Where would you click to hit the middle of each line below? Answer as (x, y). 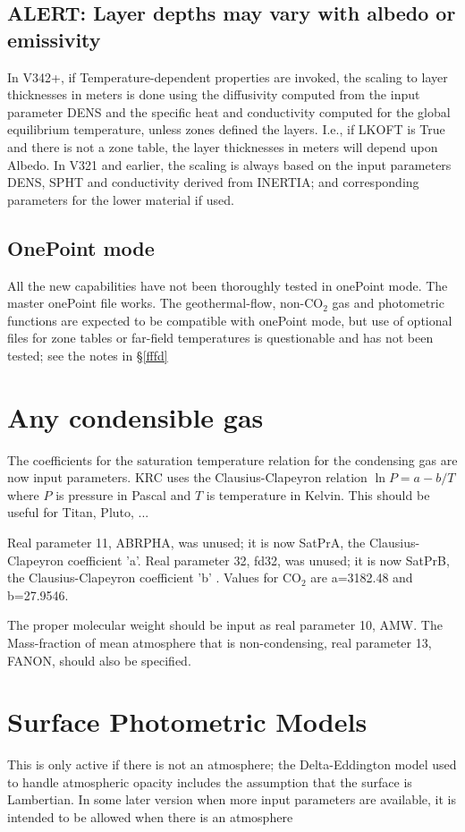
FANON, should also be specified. (99, 660)
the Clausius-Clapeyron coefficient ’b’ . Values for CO (154, 577)
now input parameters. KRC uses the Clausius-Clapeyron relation (187, 477)
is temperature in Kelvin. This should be (318, 494)
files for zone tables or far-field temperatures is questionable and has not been (220, 338)
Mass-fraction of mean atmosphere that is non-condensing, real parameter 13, (220, 642)
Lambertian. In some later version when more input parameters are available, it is (232, 799)
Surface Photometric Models (187, 722)
